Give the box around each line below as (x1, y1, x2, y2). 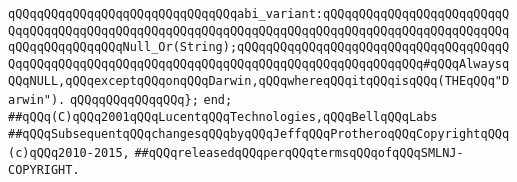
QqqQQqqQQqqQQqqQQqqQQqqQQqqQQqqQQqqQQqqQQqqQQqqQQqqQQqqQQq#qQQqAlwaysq (8, 56, 510, 71)
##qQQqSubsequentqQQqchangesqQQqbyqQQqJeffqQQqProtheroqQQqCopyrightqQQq (8, 126, 510, 141)
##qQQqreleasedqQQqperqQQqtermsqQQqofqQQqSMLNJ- (134, 146, 464, 161)
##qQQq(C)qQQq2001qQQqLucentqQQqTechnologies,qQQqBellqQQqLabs (8, 109, 438, 124)
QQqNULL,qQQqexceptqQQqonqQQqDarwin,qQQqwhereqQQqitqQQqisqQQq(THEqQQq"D (8, 73, 510, 88)
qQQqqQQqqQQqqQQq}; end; (69, 93, 233, 108)
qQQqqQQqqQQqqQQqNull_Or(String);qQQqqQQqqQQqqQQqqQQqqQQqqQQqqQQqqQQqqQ (8, 40, 510, 55)
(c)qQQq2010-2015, (8, 146, 130, 161)
